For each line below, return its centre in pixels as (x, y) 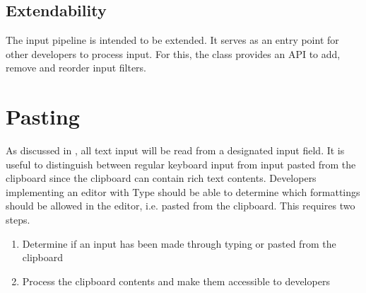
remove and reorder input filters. (76, 68)
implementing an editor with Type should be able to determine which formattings (183, 191)
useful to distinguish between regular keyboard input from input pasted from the (181, 164)
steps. (18, 220)
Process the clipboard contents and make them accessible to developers (176, 281)
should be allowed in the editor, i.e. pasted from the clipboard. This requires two (181, 206)
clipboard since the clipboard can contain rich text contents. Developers (161, 178)
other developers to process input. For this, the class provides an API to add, (173, 53)
